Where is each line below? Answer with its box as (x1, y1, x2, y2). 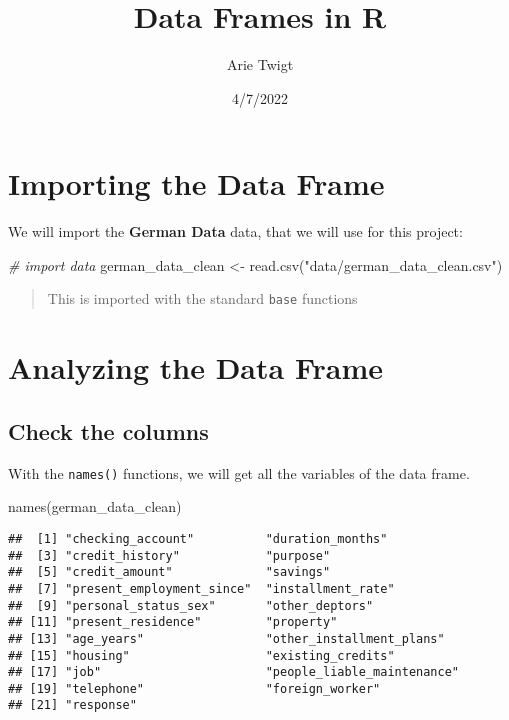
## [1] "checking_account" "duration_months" (8, 531, 388, 546)
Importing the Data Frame (8, 163, 385, 204)
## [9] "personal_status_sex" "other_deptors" (8, 598, 374, 613)
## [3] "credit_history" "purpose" (8, 548, 331, 563)
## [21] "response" (8, 698, 137, 713)
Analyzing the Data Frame (8, 347, 383, 388)
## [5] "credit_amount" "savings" (8, 565, 331, 580)
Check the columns (8, 415, 209, 446)
